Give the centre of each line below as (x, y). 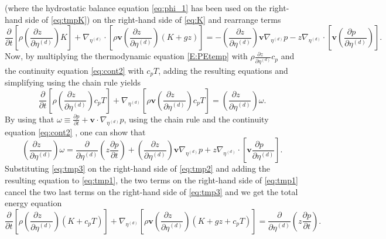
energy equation (33, 203)
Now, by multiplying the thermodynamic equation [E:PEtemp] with (126, 56)
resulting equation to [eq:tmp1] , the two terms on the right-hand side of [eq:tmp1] (151, 180)
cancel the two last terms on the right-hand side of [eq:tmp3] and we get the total (151, 191)
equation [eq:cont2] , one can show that (75, 132)
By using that (30, 119)
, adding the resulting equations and (223, 70)
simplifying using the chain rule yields (73, 82)
